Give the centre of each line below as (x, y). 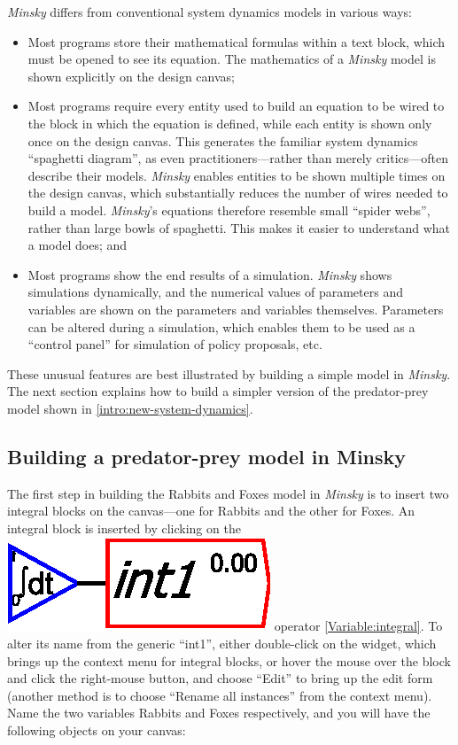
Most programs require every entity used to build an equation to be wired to (236, 106)
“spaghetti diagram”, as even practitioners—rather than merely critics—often (238, 158)
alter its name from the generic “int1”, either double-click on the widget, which (222, 644)
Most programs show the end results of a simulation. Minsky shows (210, 274)
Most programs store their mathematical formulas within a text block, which (237, 41)
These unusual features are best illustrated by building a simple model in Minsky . (229, 373)
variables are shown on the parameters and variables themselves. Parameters (236, 309)
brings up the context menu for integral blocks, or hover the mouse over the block (229, 660)
